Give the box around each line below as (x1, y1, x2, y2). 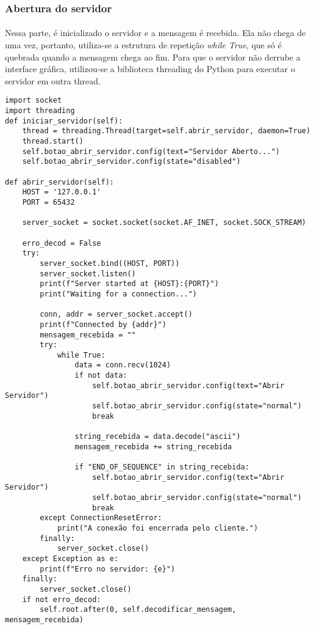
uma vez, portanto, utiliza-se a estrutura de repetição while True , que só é (5, 39, 282, 51)
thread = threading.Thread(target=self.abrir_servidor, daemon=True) (22, 127, 311, 136)
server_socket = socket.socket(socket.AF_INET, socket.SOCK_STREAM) (22, 218, 306, 227)
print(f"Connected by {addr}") (40, 320, 166, 329)
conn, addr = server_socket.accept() (40, 310, 193, 319)
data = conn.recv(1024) (74, 361, 171, 370)
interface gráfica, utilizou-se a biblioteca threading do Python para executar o (5, 62, 295, 75)
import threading (5, 106, 75, 116)
